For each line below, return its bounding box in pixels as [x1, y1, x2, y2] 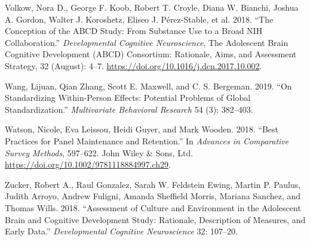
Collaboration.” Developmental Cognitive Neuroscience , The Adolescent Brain [5, 36, 288, 48]
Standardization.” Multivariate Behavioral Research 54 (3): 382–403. [5, 103, 253, 115]
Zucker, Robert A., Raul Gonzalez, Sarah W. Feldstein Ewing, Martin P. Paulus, [5, 178, 301, 190]
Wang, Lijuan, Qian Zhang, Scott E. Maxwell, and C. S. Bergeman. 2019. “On [5, 79, 292, 92]
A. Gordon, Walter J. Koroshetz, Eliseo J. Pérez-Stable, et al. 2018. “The [5, 13, 274, 25]
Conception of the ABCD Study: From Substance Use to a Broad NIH [5, 24, 263, 37]
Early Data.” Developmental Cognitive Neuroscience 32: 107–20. [5, 225, 238, 237]
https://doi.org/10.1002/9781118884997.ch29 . [5, 158, 171, 171]
